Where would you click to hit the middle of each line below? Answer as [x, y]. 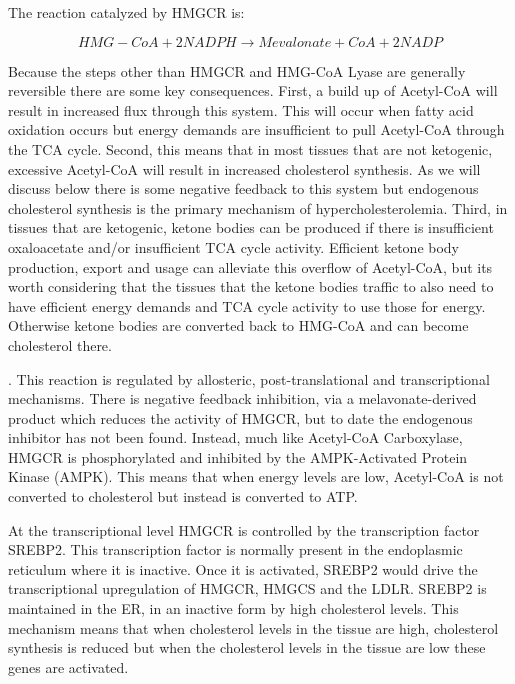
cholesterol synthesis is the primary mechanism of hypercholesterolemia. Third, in [258, 207]
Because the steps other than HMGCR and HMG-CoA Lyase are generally [237, 70]
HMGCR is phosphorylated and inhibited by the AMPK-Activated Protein [238, 456]
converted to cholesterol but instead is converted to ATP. [183, 496]
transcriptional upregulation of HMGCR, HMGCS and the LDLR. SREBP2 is [247, 588]
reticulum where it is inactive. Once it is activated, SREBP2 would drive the [243, 568]
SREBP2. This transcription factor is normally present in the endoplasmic [235, 549]
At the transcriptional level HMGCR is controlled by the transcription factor [244, 529]
